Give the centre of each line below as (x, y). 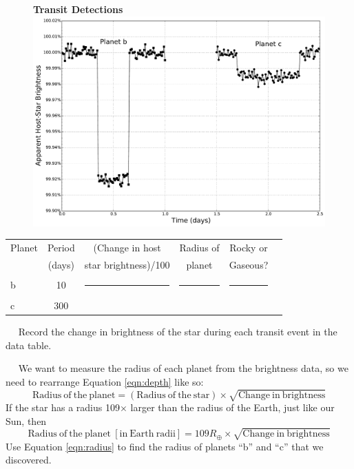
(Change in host (127, 248)
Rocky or (249, 248)
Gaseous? (249, 264)
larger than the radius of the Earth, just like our (232, 407)
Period (61, 248)
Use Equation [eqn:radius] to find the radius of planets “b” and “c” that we (165, 446)
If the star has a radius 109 (63, 407)
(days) (61, 264)
